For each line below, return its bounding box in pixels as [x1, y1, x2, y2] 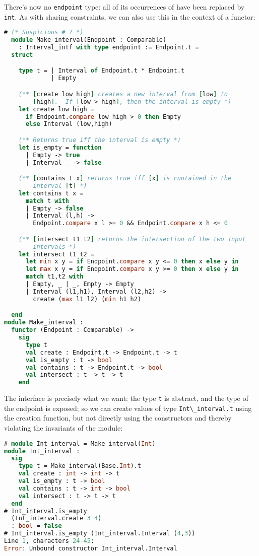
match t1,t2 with [25, 273, 84, 281]
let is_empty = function [18, 144, 102, 151]
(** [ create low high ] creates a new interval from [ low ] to [18, 90, 228, 98]
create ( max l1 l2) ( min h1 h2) [33, 295, 142, 303]
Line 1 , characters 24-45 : [4, 537, 95, 544]
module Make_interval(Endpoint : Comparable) [11, 36, 167, 44]
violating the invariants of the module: [4, 423, 123, 433]
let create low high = [18, 105, 94, 113]
